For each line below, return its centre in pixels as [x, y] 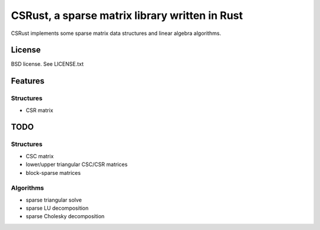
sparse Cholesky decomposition [65, 216]
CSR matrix [39, 110]
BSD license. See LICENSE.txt [47, 64]
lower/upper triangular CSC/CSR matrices [77, 164]
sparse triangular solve [54, 200]
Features [28, 81]
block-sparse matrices [53, 172]
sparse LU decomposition [57, 208]
